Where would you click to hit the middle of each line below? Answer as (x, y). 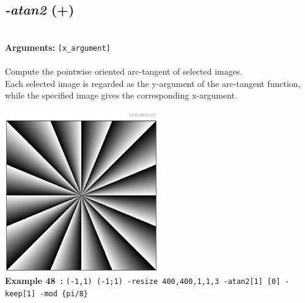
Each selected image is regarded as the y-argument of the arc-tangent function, (153, 83)
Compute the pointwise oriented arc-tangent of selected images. (124, 71)
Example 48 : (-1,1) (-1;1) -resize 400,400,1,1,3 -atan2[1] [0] (143, 280)
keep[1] (20, 294)
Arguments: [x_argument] (58, 47)
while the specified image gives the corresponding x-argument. (121, 95)
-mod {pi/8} (64, 294)
